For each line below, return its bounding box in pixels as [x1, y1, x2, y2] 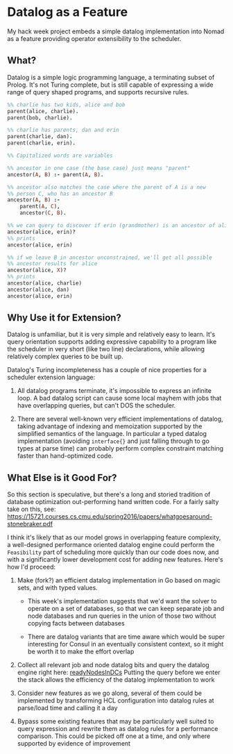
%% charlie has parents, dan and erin [7, 126, 119, 134]
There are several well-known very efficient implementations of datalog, [17, 414, 223, 424]
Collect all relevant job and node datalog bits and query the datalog [17, 661, 209, 669]
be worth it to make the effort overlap [27, 647, 135, 656]
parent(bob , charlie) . [7, 114, 73, 122]
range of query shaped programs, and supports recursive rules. [7, 87, 189, 96]
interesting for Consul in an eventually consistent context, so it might [27, 640, 224, 648]
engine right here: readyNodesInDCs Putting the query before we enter [17, 668, 221, 677]
